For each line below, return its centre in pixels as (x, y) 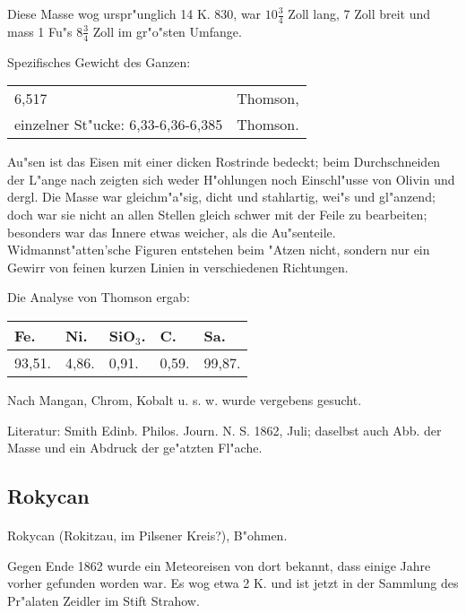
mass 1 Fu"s (40, 31)
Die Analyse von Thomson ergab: (99, 297)
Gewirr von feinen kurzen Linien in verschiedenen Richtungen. (178, 267)
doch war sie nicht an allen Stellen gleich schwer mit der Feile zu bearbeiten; (217, 215)
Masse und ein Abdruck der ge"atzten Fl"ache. (135, 448)
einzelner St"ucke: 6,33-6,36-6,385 (119, 125)
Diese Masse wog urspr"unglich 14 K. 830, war (134, 13)
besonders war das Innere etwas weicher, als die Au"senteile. (172, 232)
